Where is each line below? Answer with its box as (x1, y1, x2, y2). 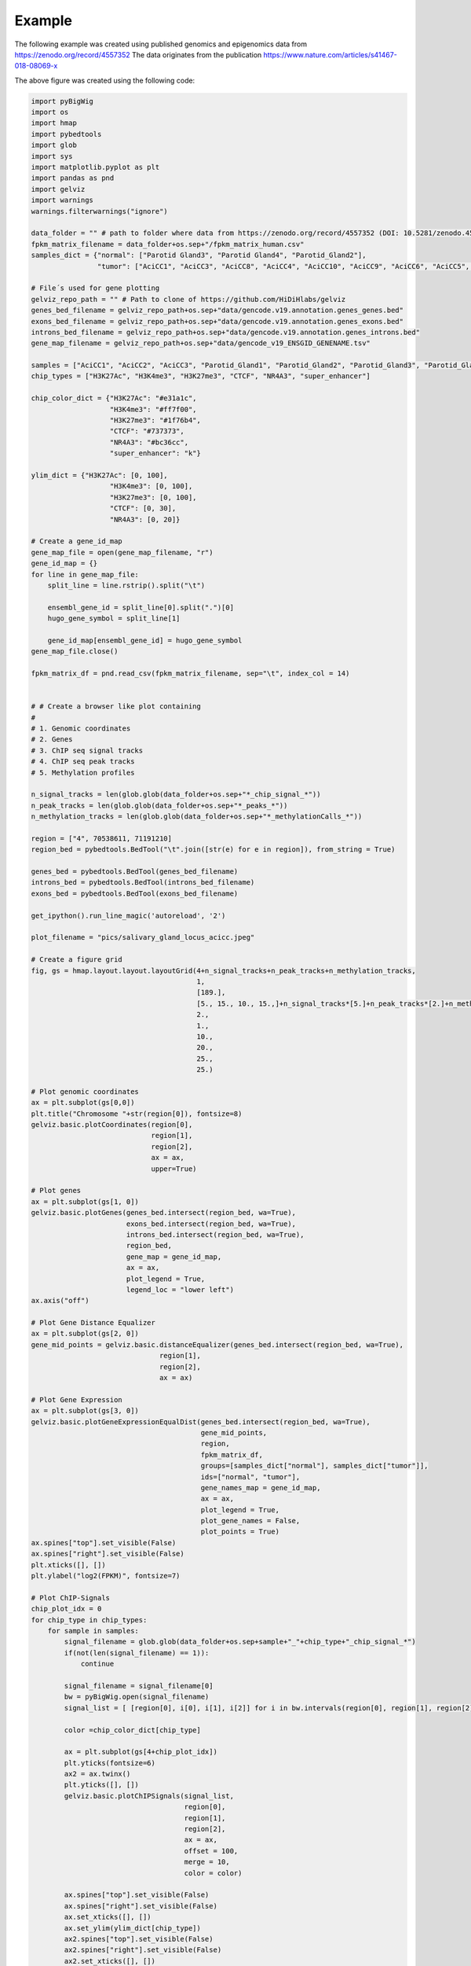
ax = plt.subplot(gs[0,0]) (31, 1098, 135, 1107)
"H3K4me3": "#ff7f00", (109, 405, 197, 414)
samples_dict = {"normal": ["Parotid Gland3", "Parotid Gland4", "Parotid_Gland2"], (31, 251, 367, 260)
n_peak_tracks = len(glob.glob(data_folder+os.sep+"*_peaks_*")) (31, 801, 288, 810)
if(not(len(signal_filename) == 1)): (64, 1648, 210, 1657)
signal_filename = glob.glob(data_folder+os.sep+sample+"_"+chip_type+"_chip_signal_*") (64, 1637, 416, 1647)
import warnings (31, 196, 94, 204)
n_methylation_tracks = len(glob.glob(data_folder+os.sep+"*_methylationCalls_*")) (31, 812, 363, 821)
